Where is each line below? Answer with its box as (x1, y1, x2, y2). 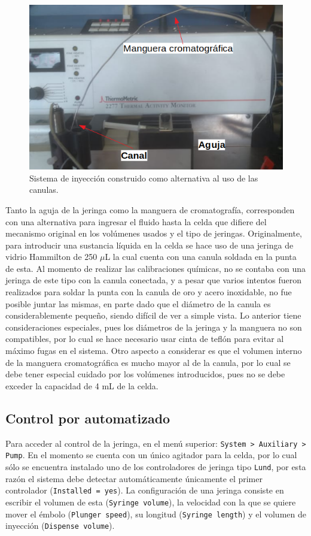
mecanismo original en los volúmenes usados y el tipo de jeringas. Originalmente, (5, 227, 303, 240)
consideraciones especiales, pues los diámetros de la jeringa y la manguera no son (5, 320, 302, 333)
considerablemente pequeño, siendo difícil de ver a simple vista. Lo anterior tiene (5, 309, 301, 322)
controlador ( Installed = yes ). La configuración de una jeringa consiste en (5, 484, 284, 496)
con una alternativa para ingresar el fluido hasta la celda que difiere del (5, 215, 267, 228)
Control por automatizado (5, 408, 170, 427)
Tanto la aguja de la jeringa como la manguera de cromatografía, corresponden (5, 203, 295, 216)
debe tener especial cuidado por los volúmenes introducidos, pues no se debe (5, 368, 285, 380)
